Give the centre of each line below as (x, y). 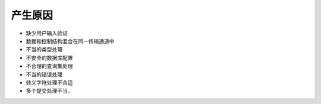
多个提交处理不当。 (49, 91)
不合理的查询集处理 (49, 66)
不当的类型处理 (44, 50)
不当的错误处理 (44, 74)
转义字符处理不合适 (49, 82)
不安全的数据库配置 (49, 58)
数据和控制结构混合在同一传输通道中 (70, 41)
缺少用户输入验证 (47, 33)
